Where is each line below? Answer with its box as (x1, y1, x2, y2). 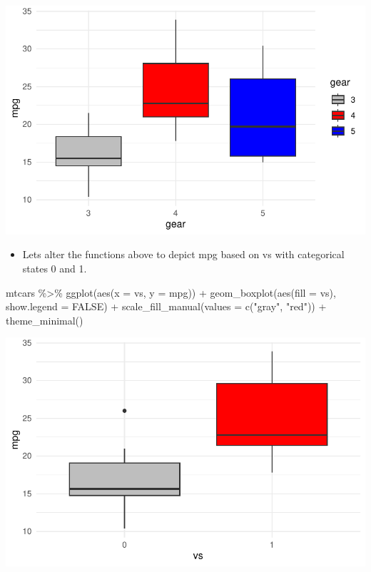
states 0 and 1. (22, 260, 87, 275)
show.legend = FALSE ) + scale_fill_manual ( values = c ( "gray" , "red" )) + (6, 299, 327, 314)
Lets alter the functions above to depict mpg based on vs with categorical (22, 247, 345, 262)
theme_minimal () (6, 312, 83, 327)
